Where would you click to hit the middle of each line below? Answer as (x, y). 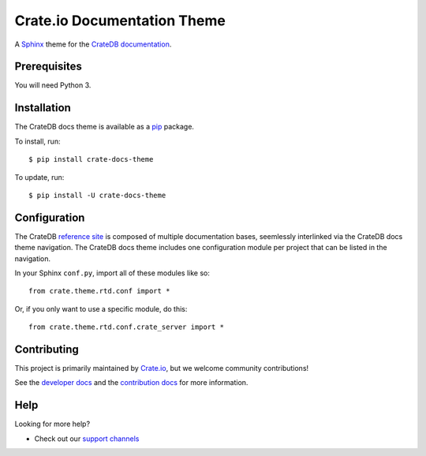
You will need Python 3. (53, 85)
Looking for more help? (52, 424)
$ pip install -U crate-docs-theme (97, 195)
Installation (43, 108)
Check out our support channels (87, 439)
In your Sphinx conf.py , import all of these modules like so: (112, 273)
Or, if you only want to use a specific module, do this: (101, 308)
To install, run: (37, 141)
